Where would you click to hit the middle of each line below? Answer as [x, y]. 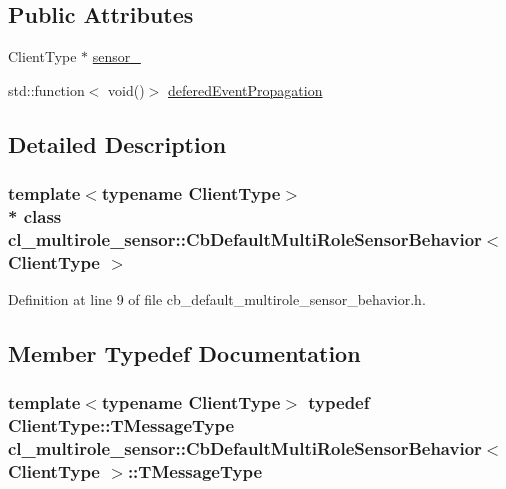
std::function [46, 89]
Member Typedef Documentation [184, 353]
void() [126, 89]
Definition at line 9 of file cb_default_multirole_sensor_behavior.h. [217, 299]
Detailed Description [117, 143]
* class [35, 216]
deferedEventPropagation [245, 89]
